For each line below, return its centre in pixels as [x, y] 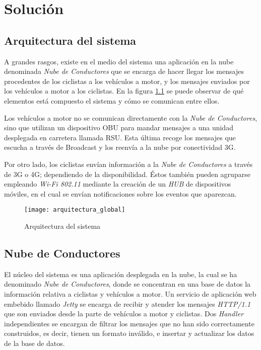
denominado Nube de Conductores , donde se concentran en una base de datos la [127, 284]
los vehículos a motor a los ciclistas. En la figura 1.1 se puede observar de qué [124, 91]
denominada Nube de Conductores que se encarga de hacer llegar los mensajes [124, 71]
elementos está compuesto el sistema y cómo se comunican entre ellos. [112, 100]
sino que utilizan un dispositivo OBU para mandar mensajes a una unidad [119, 127]
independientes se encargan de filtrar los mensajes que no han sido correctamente [129, 323]
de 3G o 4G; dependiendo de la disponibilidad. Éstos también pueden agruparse [127, 174]
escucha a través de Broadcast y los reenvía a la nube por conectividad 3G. [120, 147]
